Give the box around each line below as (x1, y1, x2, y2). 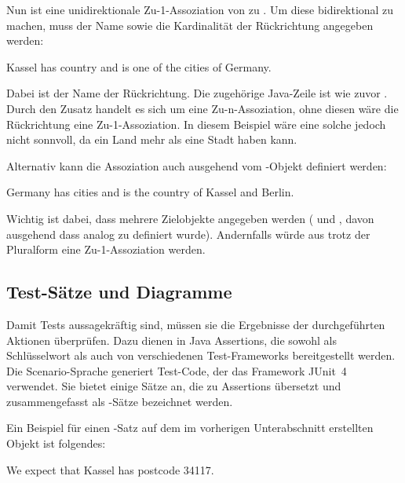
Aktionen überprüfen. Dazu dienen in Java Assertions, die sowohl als (6, 331, 337, 348)
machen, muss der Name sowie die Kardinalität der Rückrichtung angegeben (6, 16, 374, 33)
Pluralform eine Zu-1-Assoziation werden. (6, 241, 206, 258)
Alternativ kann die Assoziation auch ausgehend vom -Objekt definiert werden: (6, 157, 387, 174)
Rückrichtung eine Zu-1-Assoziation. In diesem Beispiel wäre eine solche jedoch (6, 115, 386, 132)
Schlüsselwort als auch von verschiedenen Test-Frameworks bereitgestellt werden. (6, 347, 396, 364)
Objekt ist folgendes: (6, 435, 106, 452)
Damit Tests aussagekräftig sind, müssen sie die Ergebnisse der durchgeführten (6, 316, 385, 332)
